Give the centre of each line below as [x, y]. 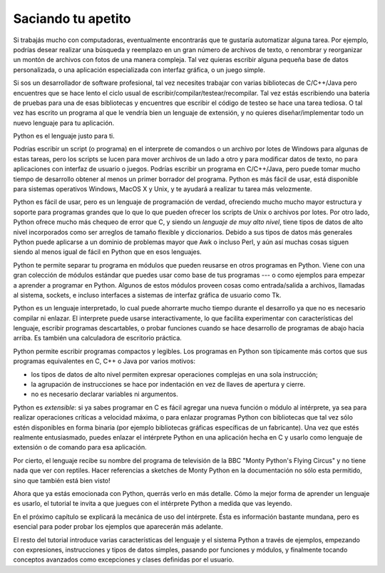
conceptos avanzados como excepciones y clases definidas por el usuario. [124, 559]
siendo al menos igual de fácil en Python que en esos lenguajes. [108, 252]
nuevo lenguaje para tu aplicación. [64, 123]
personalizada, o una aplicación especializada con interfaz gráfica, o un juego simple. [139, 70]
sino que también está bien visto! [62, 480]
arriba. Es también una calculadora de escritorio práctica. [97, 338]
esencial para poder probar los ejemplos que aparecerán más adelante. [118, 527]
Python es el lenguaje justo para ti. [64, 136]
